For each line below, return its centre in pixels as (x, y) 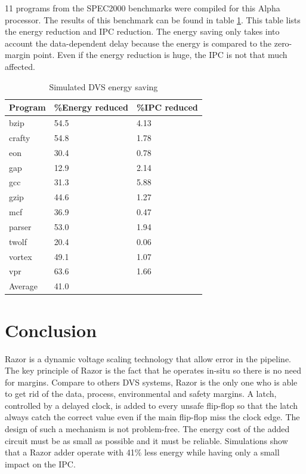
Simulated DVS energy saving (103, 86)
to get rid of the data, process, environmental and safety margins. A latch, (141, 394)
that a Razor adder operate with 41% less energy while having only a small (142, 452)
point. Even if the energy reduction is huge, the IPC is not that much (160, 55)
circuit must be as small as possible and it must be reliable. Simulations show (146, 440)
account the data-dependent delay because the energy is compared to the (138, 43)
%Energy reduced (91, 107)
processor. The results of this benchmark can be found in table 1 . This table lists (153, 19)
